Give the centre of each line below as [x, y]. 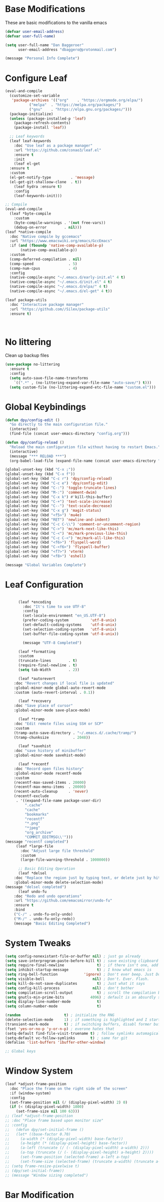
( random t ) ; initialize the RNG [60, 1015]
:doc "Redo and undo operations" [48, 896]
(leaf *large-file [35, 846]
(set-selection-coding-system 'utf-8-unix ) [70, 629]
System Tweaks [38, 943]
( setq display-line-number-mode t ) [53, 1002]
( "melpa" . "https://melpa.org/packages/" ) [75, 105]
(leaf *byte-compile [30, 214]
